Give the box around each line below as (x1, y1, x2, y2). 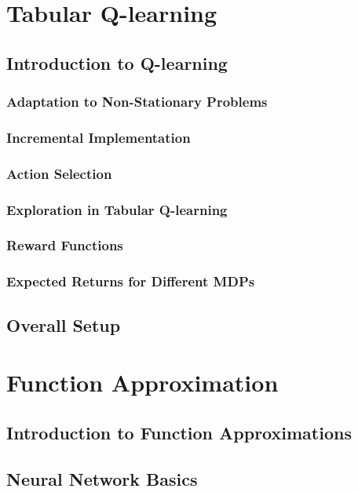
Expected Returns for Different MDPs (6, 272, 255, 291)
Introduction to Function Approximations (6, 420, 352, 444)
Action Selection (6, 163, 112, 183)
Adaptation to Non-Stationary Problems (6, 92, 268, 111)
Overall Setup (6, 312, 121, 337)
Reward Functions (6, 235, 123, 255)
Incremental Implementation (6, 127, 191, 147)
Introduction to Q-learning (6, 50, 228, 75)
